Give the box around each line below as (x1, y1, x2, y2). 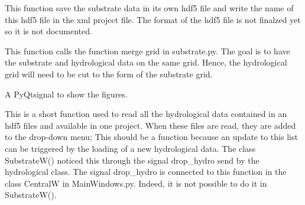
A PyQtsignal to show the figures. (5, 87, 128, 100)
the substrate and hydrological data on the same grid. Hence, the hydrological (5, 56, 287, 69)
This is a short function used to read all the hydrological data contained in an (5, 108, 287, 120)
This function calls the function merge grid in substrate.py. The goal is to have (5, 44, 290, 57)
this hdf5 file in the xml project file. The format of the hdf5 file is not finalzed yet (5, 13, 301, 25)
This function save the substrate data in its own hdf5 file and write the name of (5, 2, 294, 14)
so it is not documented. (5, 25, 92, 37)
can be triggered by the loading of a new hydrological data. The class (5, 142, 256, 154)
